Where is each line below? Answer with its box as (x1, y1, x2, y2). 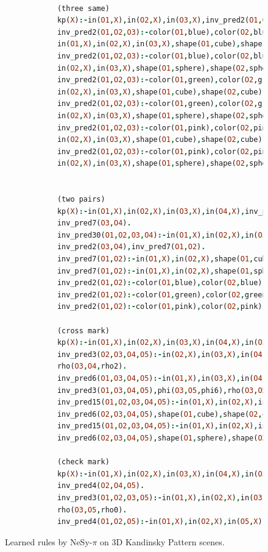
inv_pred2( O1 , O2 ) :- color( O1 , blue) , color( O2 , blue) (57, 278, 263, 288)
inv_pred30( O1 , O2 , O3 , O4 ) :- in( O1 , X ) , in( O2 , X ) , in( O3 (57, 230, 267, 239)
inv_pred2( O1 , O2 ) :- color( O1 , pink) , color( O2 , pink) (57, 302, 263, 311)
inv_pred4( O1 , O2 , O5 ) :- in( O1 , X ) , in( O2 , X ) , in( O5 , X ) (57, 517, 263, 526)
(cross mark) (57, 326, 110, 335)
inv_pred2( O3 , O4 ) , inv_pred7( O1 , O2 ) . (57, 242, 206, 252)
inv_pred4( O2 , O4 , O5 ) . (57, 481, 145, 490)
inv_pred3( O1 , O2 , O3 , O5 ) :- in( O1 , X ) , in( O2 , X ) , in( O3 (57, 493, 263, 502)
